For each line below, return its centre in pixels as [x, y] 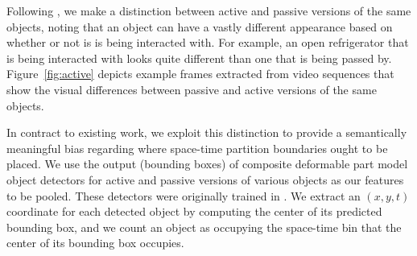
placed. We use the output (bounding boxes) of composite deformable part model [207, 164]
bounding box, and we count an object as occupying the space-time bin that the [204, 227]
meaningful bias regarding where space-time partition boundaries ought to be [197, 148]
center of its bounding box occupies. [95, 243]
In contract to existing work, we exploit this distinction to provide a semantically [207, 132]
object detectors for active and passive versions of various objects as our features [205, 179]
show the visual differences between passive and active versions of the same [192, 89]
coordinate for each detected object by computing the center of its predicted [194, 211]
